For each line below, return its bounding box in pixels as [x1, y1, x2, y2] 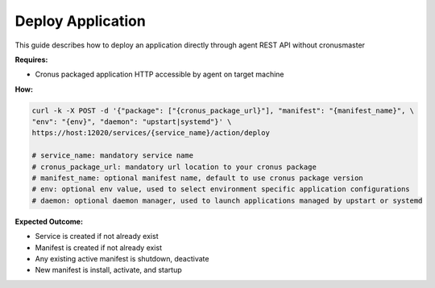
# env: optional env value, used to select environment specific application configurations [31, 185, 410, 194]
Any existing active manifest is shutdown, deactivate [35, 253, 209, 263]
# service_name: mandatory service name [31, 151, 193, 160]
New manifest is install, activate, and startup [35, 265, 183, 275]
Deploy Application [14, 12, 147, 30]
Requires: [14, 55, 48, 64]
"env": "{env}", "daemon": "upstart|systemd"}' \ [31, 117, 232, 126]
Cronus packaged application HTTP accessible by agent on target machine [35, 69, 285, 80]
